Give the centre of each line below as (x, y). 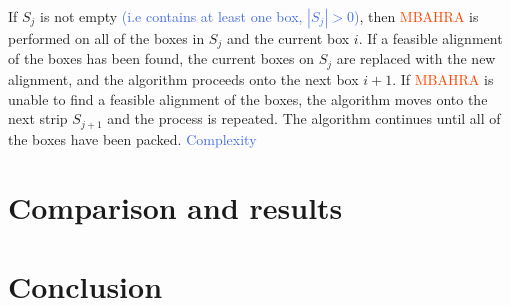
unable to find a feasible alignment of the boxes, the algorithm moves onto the (248, 98)
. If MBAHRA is (443, 78)
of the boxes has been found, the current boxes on (161, 58)
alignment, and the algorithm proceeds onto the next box (183, 78)
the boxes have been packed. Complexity (132, 138)
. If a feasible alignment (430, 38)
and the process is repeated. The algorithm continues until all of (304, 118)
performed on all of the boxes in (106, 38)
